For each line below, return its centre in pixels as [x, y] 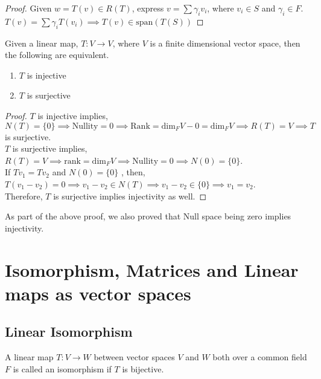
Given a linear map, [42, 43]
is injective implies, [73, 115]
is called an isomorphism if [62, 368]
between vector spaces [134, 357]
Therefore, [24, 196]
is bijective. [143, 368]
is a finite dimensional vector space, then [225, 43]
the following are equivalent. [57, 55]
